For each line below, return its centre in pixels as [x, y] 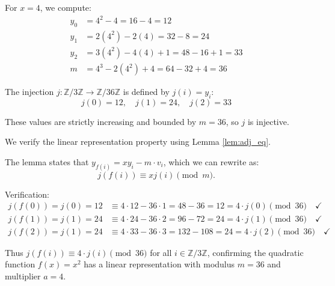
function [20, 264]
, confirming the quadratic [255, 252]
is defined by [146, 92]
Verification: [27, 194]
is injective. [268, 121]
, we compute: [66, 7]
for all [161, 252]
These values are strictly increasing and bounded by [101, 121]
